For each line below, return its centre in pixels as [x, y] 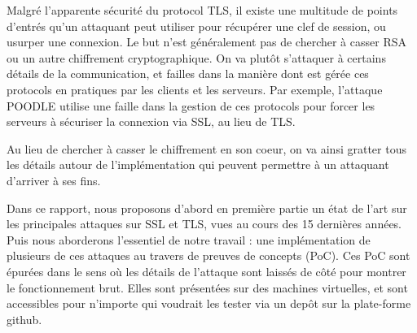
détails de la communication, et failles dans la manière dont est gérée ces [188, 74]
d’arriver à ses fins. [54, 180]
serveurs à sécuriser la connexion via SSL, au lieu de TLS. [151, 121]
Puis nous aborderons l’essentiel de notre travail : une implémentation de [189, 239]
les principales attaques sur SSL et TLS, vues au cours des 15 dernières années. [204, 224]
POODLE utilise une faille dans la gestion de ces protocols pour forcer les [191, 105]
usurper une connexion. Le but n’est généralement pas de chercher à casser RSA [206, 42]
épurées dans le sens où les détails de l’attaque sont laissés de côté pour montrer [206, 271]
